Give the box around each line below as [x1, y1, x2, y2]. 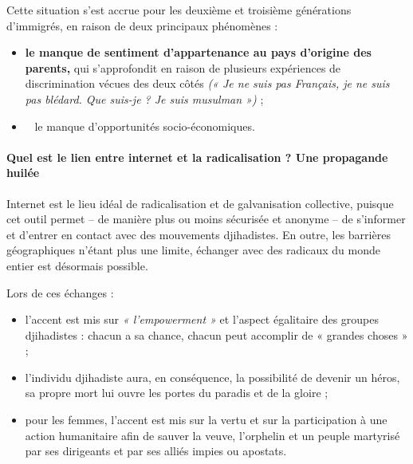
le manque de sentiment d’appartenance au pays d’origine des [25, 44, 372, 61]
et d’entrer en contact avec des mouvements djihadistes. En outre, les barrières [6, 226, 391, 242]
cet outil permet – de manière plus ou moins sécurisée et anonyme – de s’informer [6, 210, 406, 227]
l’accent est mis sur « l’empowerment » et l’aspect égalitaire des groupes [25, 311, 380, 328]
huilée [6, 164, 40, 181]
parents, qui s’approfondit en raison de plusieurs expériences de [25, 59, 341, 76]
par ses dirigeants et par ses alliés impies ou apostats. [25, 442, 287, 459]
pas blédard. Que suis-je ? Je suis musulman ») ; [25, 90, 264, 107]
